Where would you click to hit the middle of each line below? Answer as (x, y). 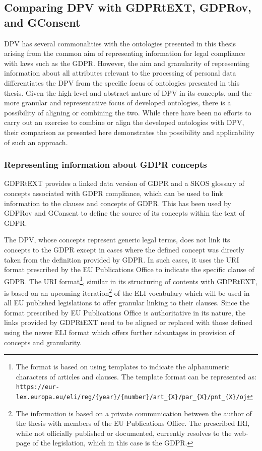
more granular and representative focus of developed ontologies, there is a (118, 103)
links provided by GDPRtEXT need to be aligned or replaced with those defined (128, 322)
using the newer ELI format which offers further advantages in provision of (119, 332)
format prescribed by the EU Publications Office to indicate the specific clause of (129, 269)
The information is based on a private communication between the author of (134, 413)
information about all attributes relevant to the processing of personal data (120, 73)
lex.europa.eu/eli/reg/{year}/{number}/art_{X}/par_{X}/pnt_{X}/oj (131, 397)
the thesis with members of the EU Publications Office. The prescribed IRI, (133, 423)
